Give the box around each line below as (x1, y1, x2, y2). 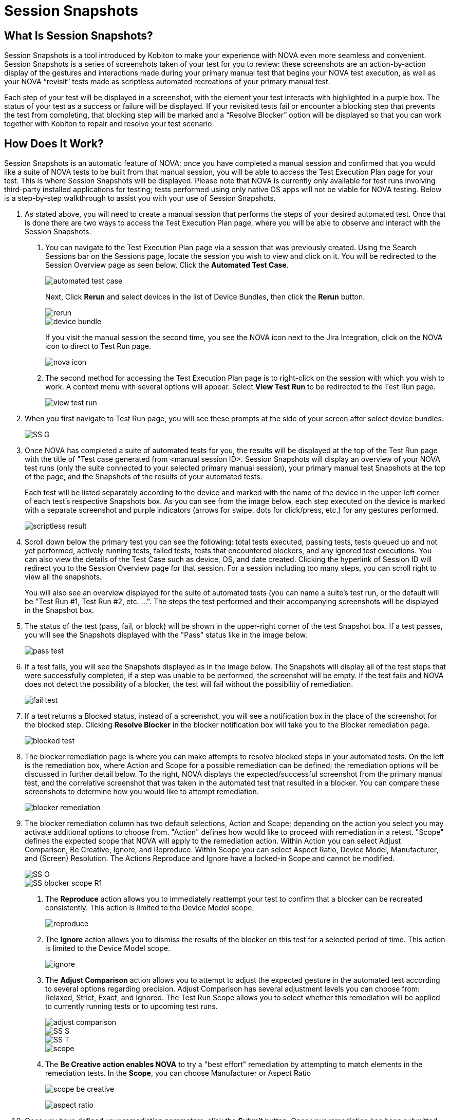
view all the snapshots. (25, 572, 102, 582)
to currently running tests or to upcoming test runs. (45, 1002, 218, 1011)
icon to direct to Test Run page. (45, 342, 152, 351)
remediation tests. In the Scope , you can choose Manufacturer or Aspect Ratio (45, 1069, 311, 1078)
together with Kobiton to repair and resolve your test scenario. (4, 119, 214, 128)
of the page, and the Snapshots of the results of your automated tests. (25, 472, 262, 481)
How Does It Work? (4, 137, 104, 150)
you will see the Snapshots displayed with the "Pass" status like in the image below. (25, 630, 308, 640)
